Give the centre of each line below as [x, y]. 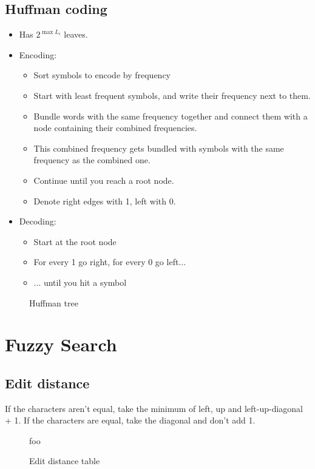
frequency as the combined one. [92, 160]
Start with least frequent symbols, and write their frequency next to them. [172, 95]
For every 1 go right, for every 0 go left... [110, 262]
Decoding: [38, 221]
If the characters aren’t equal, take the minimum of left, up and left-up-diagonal [154, 408]
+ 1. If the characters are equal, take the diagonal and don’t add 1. [130, 420]
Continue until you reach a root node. [104, 180]
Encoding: [38, 54]
